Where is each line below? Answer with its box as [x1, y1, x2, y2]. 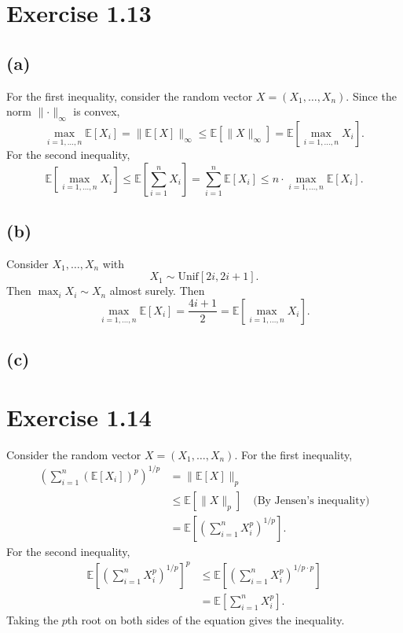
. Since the [346, 87, 397, 104]
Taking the [6, 612, 59, 627]
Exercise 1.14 [6, 400, 152, 432]
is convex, [73, 103, 120, 120]
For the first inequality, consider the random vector [6, 87, 253, 104]
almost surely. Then [109, 282, 205, 299]
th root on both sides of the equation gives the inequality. [67, 612, 345, 627]
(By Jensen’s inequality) [253, 495, 370, 506]
